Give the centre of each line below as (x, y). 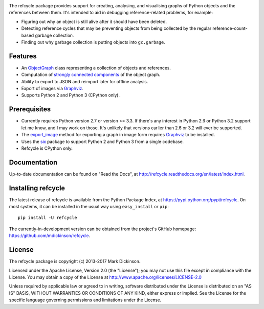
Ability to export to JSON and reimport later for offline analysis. (85, 81)
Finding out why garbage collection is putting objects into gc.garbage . (93, 42)
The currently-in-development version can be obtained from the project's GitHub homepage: (102, 229)
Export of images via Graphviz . (52, 89)
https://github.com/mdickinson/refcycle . (50, 236)
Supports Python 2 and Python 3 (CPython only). (70, 95)
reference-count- (230, 28)
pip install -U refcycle (47, 218)
